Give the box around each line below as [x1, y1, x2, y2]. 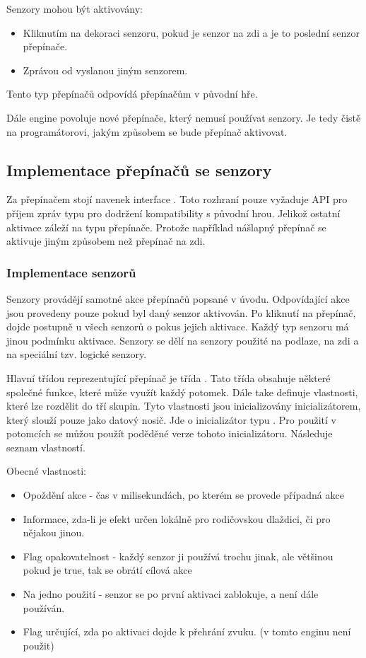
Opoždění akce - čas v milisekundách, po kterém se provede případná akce [23, 487, 344, 502]
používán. [23, 600, 65, 615]
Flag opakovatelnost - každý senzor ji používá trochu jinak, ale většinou [23, 548, 333, 563]
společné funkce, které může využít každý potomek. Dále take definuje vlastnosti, [6, 384, 358, 399]
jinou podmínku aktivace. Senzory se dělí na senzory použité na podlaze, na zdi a [6, 333, 359, 347]
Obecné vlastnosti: [6, 463, 86, 478]
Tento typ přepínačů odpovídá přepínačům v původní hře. [6, 86, 258, 101]
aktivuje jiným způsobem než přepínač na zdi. [6, 233, 206, 248]
